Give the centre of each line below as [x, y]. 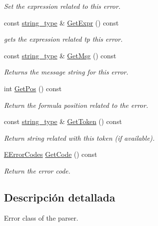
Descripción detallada [60, 197]
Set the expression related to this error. [62, 6]
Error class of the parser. [41, 217]
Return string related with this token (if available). [79, 138]
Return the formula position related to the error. [76, 105]
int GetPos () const [33, 88]
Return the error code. [37, 170]
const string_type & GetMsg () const [60, 55]
